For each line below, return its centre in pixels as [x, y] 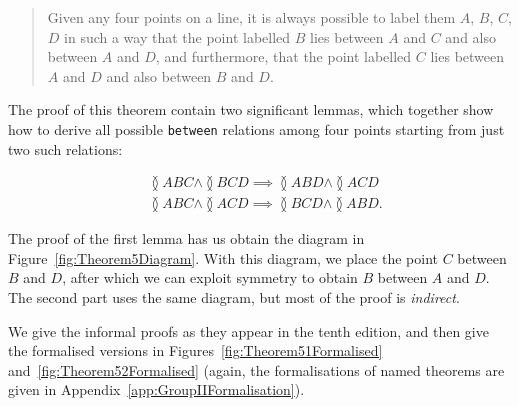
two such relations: [65, 148]
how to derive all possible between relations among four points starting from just [256, 128]
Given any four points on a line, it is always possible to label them [251, 17]
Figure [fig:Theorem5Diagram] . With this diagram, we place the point [223, 257]
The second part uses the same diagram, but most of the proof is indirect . [234, 297]
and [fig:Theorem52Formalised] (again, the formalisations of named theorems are [256, 369]
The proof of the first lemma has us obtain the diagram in [186, 238]
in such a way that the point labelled [177, 36]
